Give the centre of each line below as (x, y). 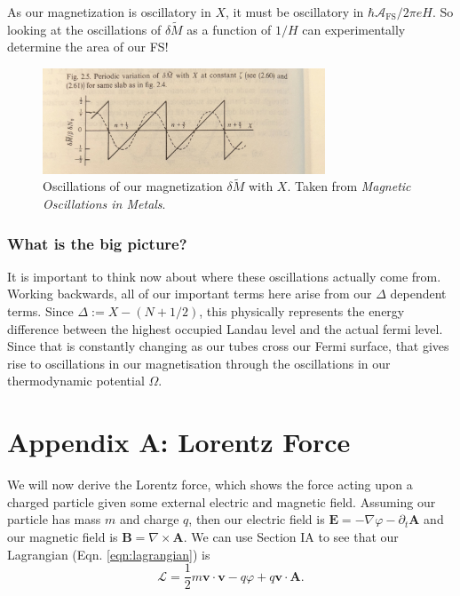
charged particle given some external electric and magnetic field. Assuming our (222, 501)
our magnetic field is (63, 536)
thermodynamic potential (76, 381)
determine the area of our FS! (88, 47)
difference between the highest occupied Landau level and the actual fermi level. (225, 328)
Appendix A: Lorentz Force (179, 442)
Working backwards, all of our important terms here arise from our (190, 294)
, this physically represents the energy (302, 311)
